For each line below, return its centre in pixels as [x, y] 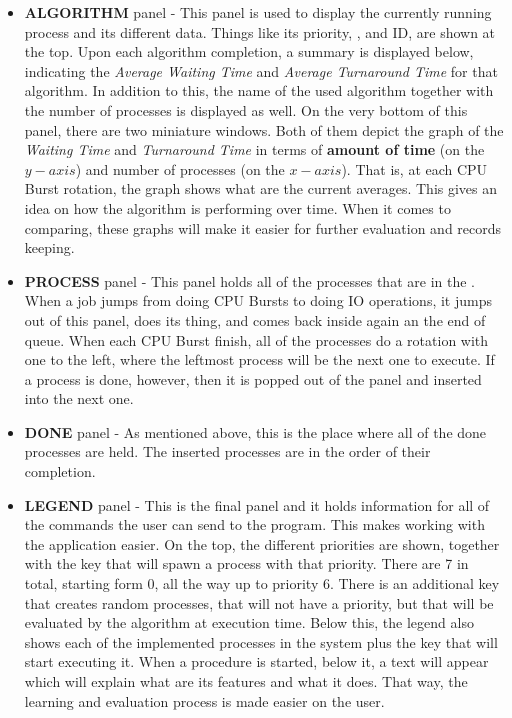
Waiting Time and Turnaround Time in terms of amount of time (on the [254, 149]
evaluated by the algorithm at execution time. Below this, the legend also [249, 622]
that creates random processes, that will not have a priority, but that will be [259, 602]
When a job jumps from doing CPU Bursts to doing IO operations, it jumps [258, 300]
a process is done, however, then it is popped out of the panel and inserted [253, 378]
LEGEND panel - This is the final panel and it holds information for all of [257, 504]
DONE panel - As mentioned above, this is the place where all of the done [255, 431]
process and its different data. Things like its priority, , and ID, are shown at [260, 31]
